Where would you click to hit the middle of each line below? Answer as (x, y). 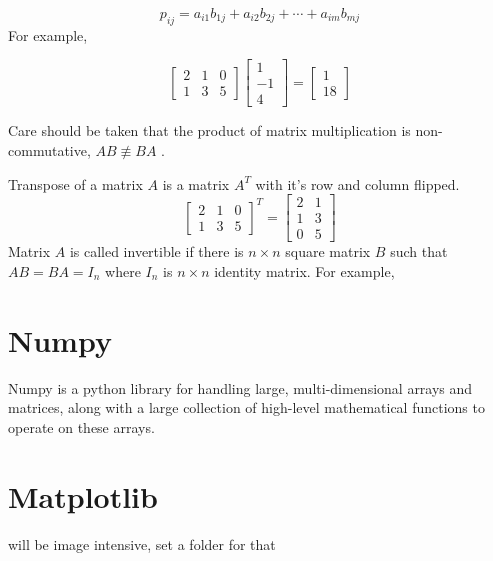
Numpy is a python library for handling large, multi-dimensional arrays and (240, 387)
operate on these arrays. (81, 426)
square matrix (328, 251)
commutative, (49, 150)
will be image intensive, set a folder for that (142, 543)
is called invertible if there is (156, 251)
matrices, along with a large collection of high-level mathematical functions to (246, 407)
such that (419, 251)
